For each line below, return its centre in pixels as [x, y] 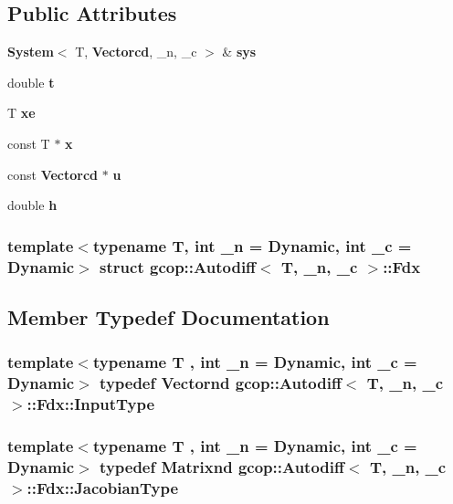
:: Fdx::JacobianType [103, 487]
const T [29, 143]
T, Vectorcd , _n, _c [136, 52]
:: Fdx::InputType [91, 404]
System [31, 52]
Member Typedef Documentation [169, 316]
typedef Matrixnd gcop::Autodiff [222, 466]
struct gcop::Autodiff [178, 266]
